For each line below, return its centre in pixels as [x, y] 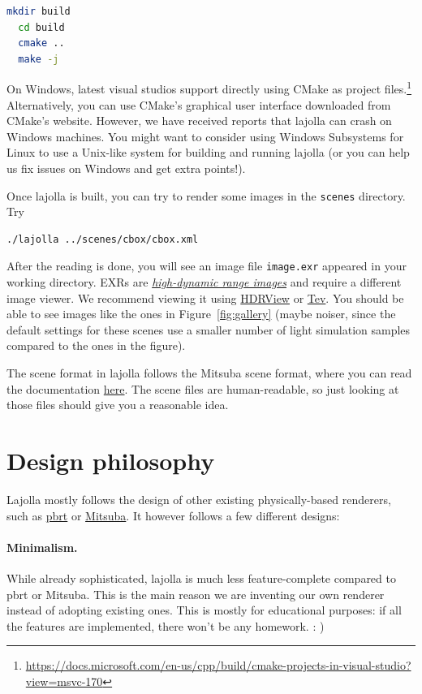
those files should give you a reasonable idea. [118, 405]
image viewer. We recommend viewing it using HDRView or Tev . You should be [205, 297]
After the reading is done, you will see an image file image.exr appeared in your [207, 266]
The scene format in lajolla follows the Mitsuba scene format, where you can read [209, 373]
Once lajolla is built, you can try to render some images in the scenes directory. [206, 195]
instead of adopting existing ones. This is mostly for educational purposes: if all [204, 610]
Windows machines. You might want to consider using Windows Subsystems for [205, 136]
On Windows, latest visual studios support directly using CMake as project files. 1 [209, 88]
